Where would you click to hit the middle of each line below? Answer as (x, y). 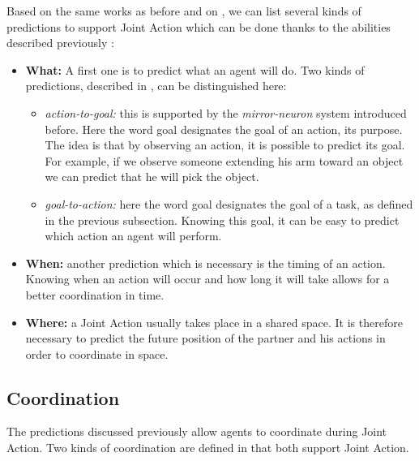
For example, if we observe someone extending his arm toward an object (224, 160)
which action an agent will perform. (133, 236)
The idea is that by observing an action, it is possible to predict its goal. (225, 145)
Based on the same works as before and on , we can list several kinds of (184, 11)
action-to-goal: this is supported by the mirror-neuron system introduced (226, 112)
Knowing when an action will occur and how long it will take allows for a (207, 279)
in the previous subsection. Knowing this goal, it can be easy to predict (222, 220)
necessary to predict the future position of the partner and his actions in (205, 338)
